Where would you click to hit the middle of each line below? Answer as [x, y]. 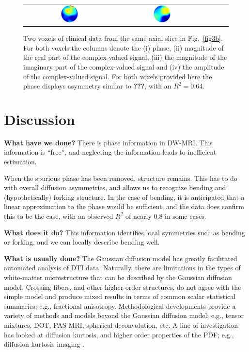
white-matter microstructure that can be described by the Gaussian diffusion [118, 277]
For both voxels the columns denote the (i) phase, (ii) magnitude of [124, 47]
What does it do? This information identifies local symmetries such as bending [124, 232]
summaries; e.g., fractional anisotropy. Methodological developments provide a [120, 306]
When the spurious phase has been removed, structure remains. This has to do [121, 178]
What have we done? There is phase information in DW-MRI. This [108, 142]
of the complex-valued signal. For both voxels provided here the [118, 76]
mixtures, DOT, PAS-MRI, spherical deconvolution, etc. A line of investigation [121, 325]
